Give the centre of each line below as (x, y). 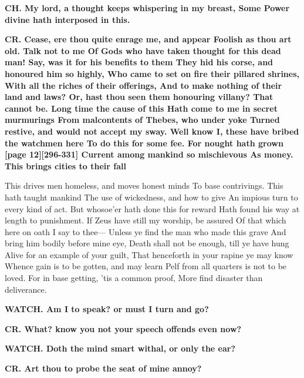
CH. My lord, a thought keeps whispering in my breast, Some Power (147, 8)
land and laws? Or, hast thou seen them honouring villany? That (139, 97)
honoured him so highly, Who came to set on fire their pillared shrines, (152, 73)
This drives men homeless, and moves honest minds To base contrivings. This (144, 185)
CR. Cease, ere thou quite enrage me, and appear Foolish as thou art (148, 39)
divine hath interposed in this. (67, 19)
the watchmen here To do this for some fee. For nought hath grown (144, 143)
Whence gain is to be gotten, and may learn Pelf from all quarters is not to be (146, 266)
